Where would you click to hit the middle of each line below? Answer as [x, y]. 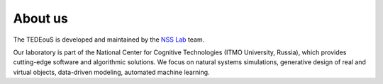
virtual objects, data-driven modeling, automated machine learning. [111, 72]
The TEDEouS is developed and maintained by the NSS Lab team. [109, 40]
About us [41, 18]
